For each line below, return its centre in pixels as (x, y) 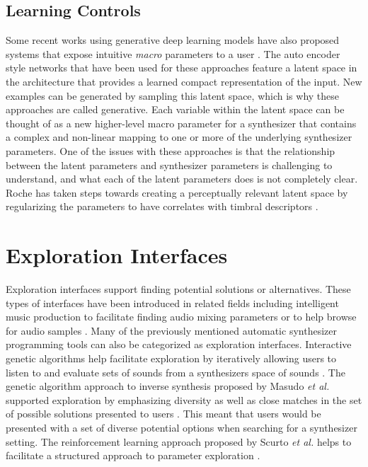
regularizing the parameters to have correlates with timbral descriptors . (162, 206)
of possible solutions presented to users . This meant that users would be (163, 414)
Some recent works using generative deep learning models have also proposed (173, 40)
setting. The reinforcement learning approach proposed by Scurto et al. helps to (179, 441)
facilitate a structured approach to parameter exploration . (133, 455)
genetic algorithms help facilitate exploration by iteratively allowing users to (171, 358)
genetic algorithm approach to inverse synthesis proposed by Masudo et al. (168, 386)
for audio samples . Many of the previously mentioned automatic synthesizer (171, 330)
